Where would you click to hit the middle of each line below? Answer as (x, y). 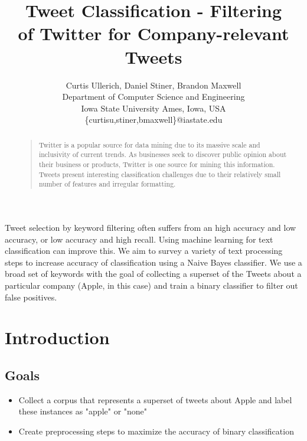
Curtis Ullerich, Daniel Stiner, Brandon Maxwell (153, 85)
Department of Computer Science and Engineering (153, 97)
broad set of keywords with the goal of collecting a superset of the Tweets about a (153, 274)
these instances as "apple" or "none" (83, 411)
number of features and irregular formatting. (107, 184)
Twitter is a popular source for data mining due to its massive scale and (149, 144)
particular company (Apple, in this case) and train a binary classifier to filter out (151, 285)
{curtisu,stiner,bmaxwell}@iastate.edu (153, 120)
